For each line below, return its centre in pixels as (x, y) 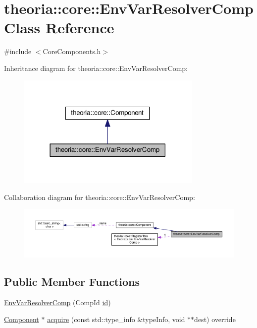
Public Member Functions (72, 282)
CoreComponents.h (72, 51)
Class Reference (59, 28)
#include (18, 51)
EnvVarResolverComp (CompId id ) (57, 302)
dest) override (215, 319)
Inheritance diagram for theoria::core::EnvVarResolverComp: (96, 68)
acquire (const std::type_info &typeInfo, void (116, 319)
